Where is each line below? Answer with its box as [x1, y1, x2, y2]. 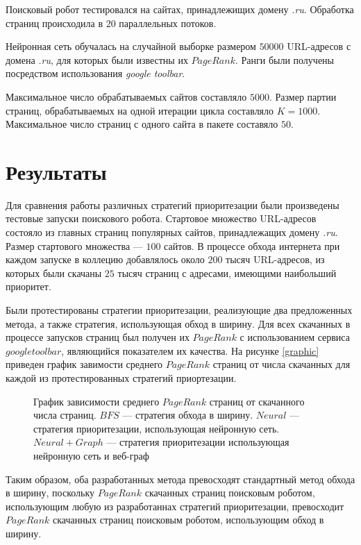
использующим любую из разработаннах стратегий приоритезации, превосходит [6, 498, 344, 513]
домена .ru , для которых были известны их [6, 52, 188, 67]
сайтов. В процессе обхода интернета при [164, 238, 340, 253]
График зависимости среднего [33, 394, 160, 408]
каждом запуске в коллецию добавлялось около [6, 252, 205, 267]
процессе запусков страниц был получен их [6, 330, 190, 344]
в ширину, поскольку [6, 485, 95, 500]
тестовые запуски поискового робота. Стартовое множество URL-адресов [6, 211, 317, 226]
